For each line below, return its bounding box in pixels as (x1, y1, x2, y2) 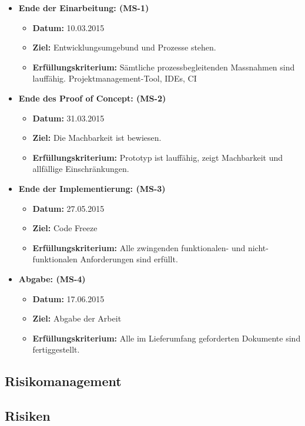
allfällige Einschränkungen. (32, 163, 129, 175)
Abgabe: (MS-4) (18, 272, 86, 285)
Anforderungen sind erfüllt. (80, 253, 178, 265)
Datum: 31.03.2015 (32, 111, 105, 124)
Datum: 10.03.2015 (32, 21, 105, 33)
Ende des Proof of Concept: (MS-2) (18, 92, 166, 104)
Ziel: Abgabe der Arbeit (32, 312, 122, 324)
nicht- (247, 241, 269, 253)
